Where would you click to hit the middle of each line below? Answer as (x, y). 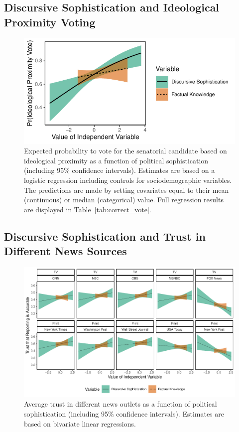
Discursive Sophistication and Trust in (105, 236)
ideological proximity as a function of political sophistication (116, 160)
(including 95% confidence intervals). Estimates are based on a (119, 170)
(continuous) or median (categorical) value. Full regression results (124, 200)
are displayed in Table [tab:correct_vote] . (88, 209)
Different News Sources (65, 251)
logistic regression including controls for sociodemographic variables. (128, 180)
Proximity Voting (50, 22)
